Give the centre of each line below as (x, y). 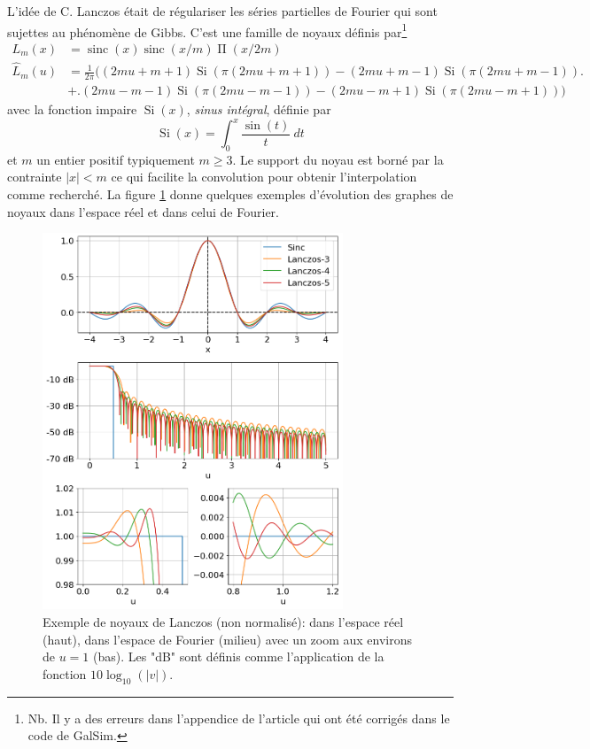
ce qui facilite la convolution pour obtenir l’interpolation (264, 177)
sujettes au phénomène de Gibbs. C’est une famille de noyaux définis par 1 (207, 30)
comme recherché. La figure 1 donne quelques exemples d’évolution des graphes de (230, 194)
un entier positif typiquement (116, 159)
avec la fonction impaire (72, 108)
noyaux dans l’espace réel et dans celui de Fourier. (143, 211)
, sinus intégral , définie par (259, 108)
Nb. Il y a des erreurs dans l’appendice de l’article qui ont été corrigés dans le (239, 718)
